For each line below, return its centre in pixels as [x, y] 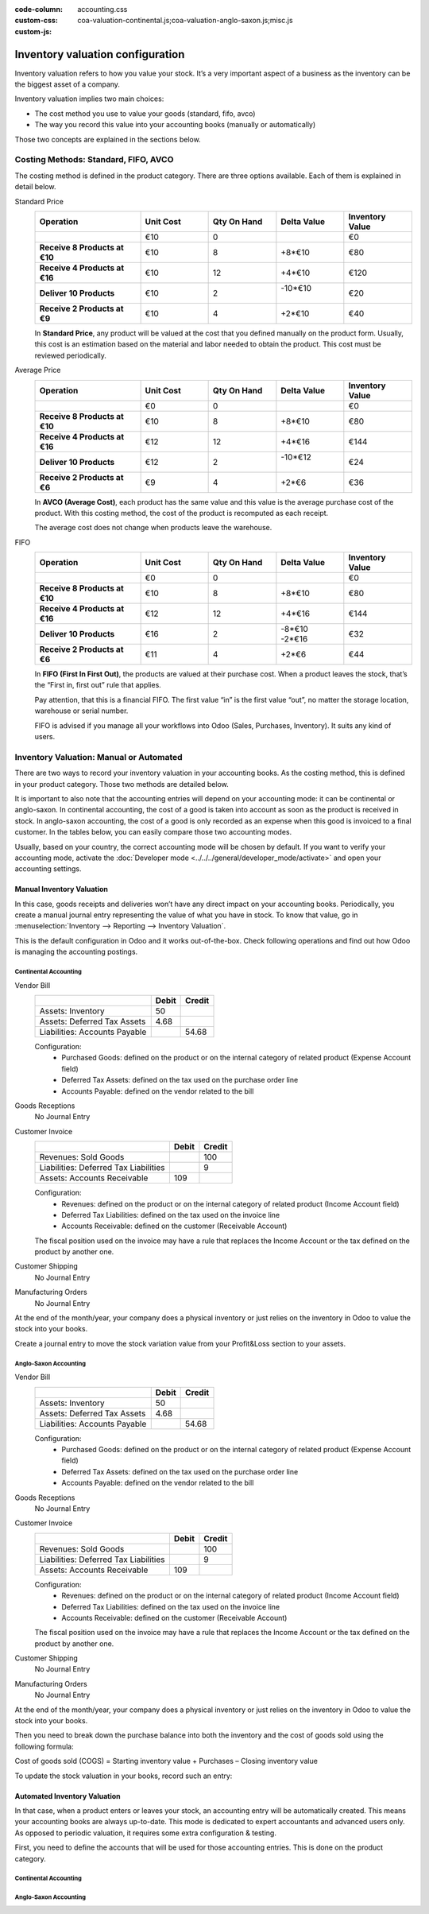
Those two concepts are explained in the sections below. [108, 139]
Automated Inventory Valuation [68, 1796]
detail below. [35, 187]
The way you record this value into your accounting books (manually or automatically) [175, 125]
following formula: [44, 1746]
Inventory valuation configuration [100, 54]
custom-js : [33, 31]
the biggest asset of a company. [68, 84]
